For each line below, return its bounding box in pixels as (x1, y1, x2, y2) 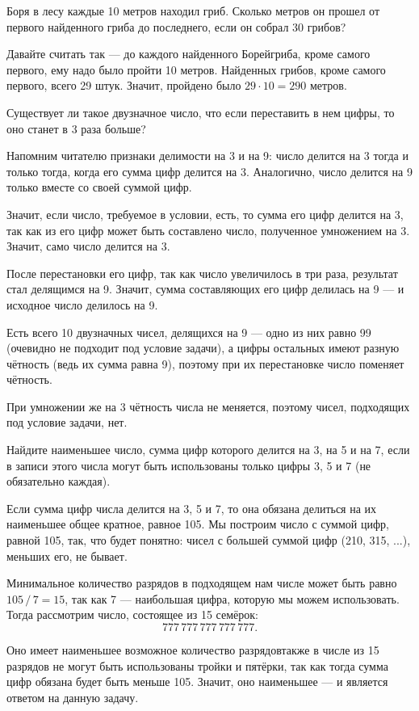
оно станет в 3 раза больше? (6, 120, 146, 137)
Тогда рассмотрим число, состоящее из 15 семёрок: (6, 606, 258, 623)
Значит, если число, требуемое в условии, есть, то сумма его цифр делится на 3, (6, 205, 404, 222)
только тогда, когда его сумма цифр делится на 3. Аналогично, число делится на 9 (6, 162, 413, 179)
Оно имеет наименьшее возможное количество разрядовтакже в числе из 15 (6, 642, 379, 658)
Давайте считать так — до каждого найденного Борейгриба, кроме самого (6, 45, 371, 62)
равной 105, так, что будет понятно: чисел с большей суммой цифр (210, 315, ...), (6, 532, 411, 549)
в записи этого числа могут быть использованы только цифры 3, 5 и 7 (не (6, 456, 371, 473)
